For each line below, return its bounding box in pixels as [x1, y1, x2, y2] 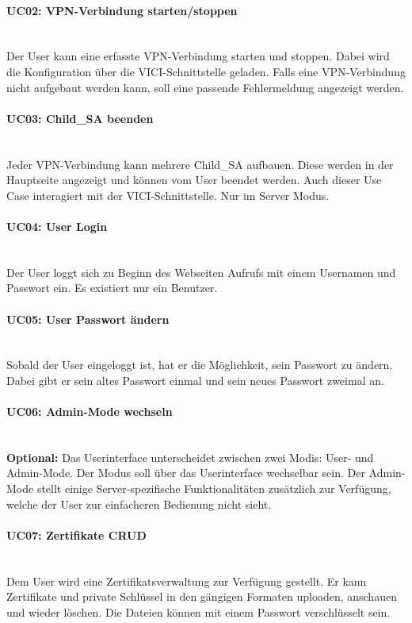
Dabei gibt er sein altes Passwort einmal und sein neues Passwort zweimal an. [6, 371, 384, 388]
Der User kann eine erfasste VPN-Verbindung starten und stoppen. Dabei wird [6, 48, 390, 64]
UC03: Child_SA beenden [6, 110, 154, 126]
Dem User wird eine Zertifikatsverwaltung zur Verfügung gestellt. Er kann [6, 572, 367, 589]
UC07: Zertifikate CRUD [6, 526, 147, 543]
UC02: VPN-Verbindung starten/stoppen [6, 2, 238, 18]
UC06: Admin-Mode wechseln [6, 403, 173, 420]
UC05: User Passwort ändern [6, 310, 170, 327]
